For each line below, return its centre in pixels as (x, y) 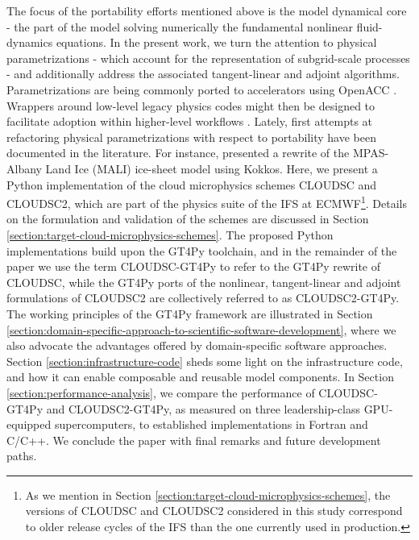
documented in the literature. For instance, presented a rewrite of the (178, 153)
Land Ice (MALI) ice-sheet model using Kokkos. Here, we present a (212, 168)
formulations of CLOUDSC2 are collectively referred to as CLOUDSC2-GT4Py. (203, 298)
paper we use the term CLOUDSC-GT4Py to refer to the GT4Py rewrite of (194, 266)
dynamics (30, 42)
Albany (24, 168)
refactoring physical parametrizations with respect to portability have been (191, 137)
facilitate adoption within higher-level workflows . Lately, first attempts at (190, 121)
